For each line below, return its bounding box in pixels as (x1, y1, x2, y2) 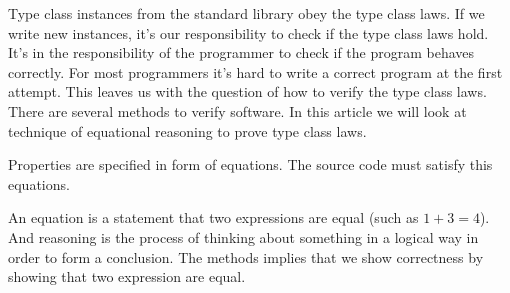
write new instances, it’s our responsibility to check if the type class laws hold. (8, 22, 489, 43)
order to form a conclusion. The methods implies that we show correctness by (8, 246, 484, 267)
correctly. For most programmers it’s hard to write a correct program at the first (8, 61, 503, 82)
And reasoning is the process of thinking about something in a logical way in (8, 226, 479, 247)
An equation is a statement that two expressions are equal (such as (8, 207, 419, 228)
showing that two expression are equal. (8, 266, 246, 287)
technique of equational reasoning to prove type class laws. (8, 120, 367, 141)
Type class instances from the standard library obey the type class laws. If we (8, 3, 485, 23)
